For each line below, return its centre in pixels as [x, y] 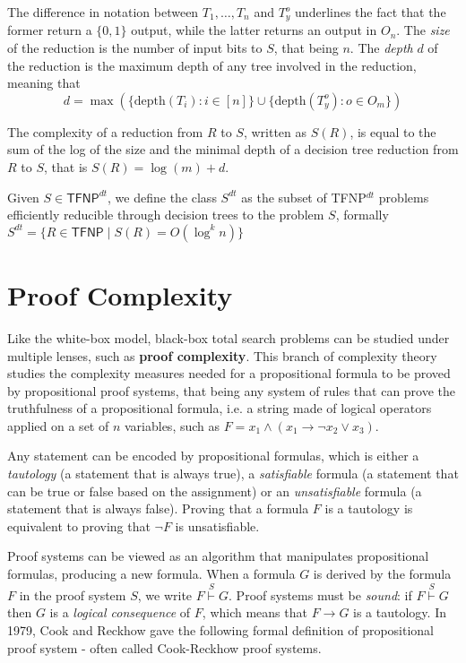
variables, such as [172, 425]
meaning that [44, 83]
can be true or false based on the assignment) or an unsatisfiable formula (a [215, 491]
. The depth [381, 48]
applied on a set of [58, 425]
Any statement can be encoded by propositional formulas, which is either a [213, 456]
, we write [165, 594]
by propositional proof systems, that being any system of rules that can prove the [232, 390]
